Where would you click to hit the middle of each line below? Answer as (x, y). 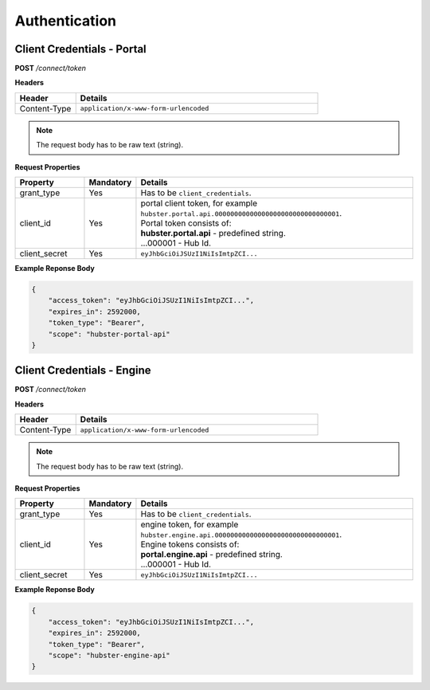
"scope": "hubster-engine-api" (109, 655)
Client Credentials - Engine (83, 370)
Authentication (66, 21)
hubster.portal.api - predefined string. (213, 233)
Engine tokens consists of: (190, 544)
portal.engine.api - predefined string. (211, 555)
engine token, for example (190, 524)
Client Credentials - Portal (80, 49)
